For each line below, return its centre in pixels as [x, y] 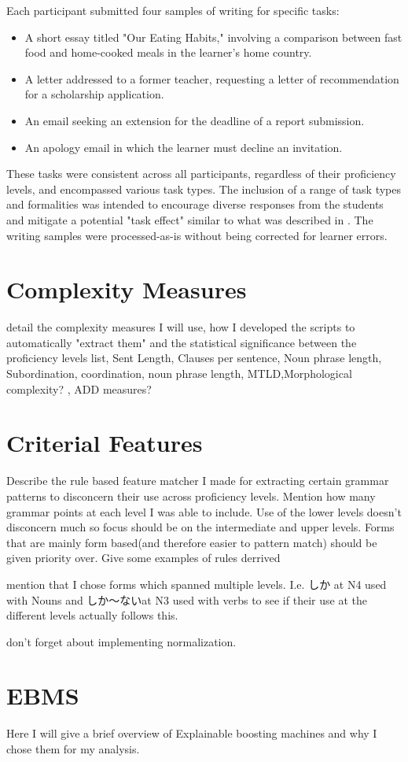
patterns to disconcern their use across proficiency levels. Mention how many [191, 496]
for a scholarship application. [94, 94]
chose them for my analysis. [73, 749]
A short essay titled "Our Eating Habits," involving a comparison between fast [213, 37]
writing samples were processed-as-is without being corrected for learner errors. [197, 235]
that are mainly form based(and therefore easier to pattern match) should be [192, 542]
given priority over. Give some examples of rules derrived [143, 558]
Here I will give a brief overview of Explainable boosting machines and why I [192, 733]
